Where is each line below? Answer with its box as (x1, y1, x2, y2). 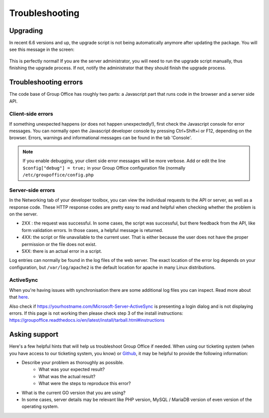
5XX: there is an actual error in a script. (21, 248, 102, 254)
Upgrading (9, 26, 43, 35)
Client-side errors (9, 110, 53, 117)
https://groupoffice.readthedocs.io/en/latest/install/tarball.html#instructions (9, 317, 165, 323)
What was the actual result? (38, 373, 96, 379)
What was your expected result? (38, 367, 105, 373)
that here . (9, 294, 29, 300)
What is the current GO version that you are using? (21, 390, 126, 396)
